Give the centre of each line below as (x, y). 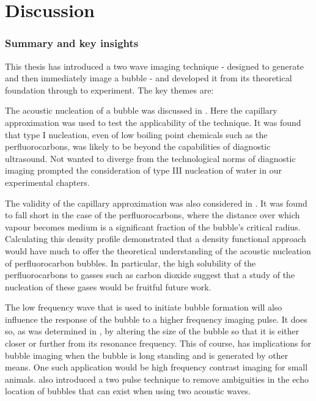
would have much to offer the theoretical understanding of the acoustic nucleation (158, 250)
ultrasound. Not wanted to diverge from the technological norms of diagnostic (150, 158)
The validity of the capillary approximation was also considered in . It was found (156, 203)
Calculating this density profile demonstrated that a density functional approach (156, 239)
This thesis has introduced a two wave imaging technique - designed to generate (154, 66)
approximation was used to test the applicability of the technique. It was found (153, 122)
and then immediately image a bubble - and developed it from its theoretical (149, 78)
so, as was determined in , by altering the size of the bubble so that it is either (152, 331)
